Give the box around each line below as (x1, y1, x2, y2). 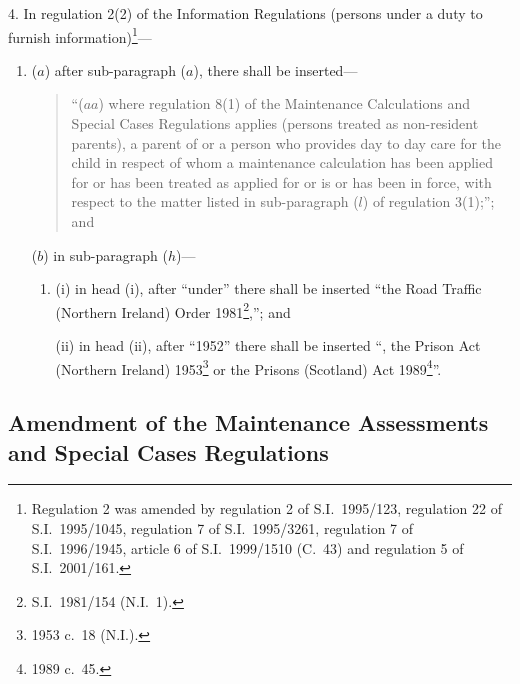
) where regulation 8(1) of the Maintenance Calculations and (98, 93, 471, 114)
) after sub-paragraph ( (44, 59, 187, 80)
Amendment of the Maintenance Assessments (8, 407, 489, 438)
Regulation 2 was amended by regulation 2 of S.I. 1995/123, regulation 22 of (31, 498, 502, 519)
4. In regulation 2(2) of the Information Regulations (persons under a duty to (8, 3, 483, 23)
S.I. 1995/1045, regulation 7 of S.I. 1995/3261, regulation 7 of (31, 518, 414, 539)
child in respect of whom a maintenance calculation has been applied (71, 152, 493, 173)
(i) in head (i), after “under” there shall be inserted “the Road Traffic (55, 278, 482, 299)
